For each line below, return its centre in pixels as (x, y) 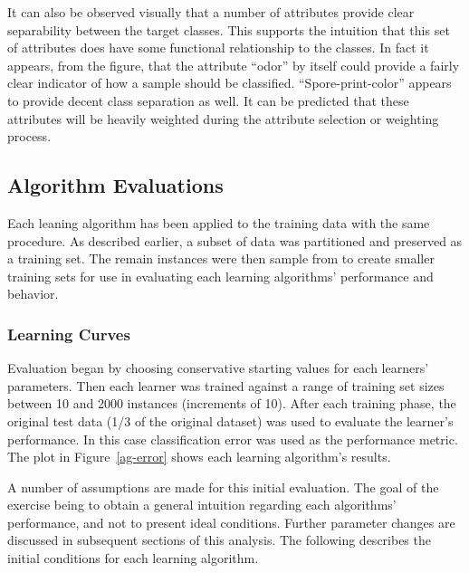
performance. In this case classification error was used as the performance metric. (233, 439)
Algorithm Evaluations (115, 185)
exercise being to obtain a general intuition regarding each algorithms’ (202, 505)
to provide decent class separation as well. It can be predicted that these (208, 100)
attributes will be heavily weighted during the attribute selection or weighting (223, 118)
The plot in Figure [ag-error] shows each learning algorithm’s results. (199, 457)
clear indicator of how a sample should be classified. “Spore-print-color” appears (230, 83)
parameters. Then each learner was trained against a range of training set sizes (226, 385)
